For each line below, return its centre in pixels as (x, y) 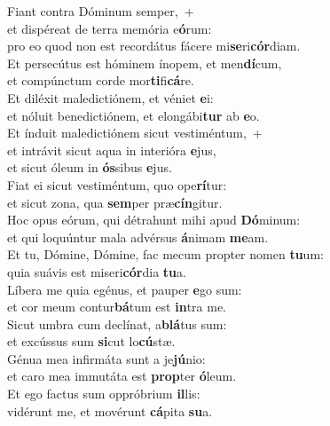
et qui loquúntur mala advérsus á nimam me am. (138, 237)
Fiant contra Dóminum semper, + (101, 11)
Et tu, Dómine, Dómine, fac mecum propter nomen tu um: (165, 254)
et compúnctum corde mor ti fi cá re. (101, 80)
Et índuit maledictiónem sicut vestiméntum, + (135, 133)
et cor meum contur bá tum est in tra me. (117, 307)
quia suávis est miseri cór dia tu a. (97, 271)
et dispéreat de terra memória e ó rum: (110, 28)
